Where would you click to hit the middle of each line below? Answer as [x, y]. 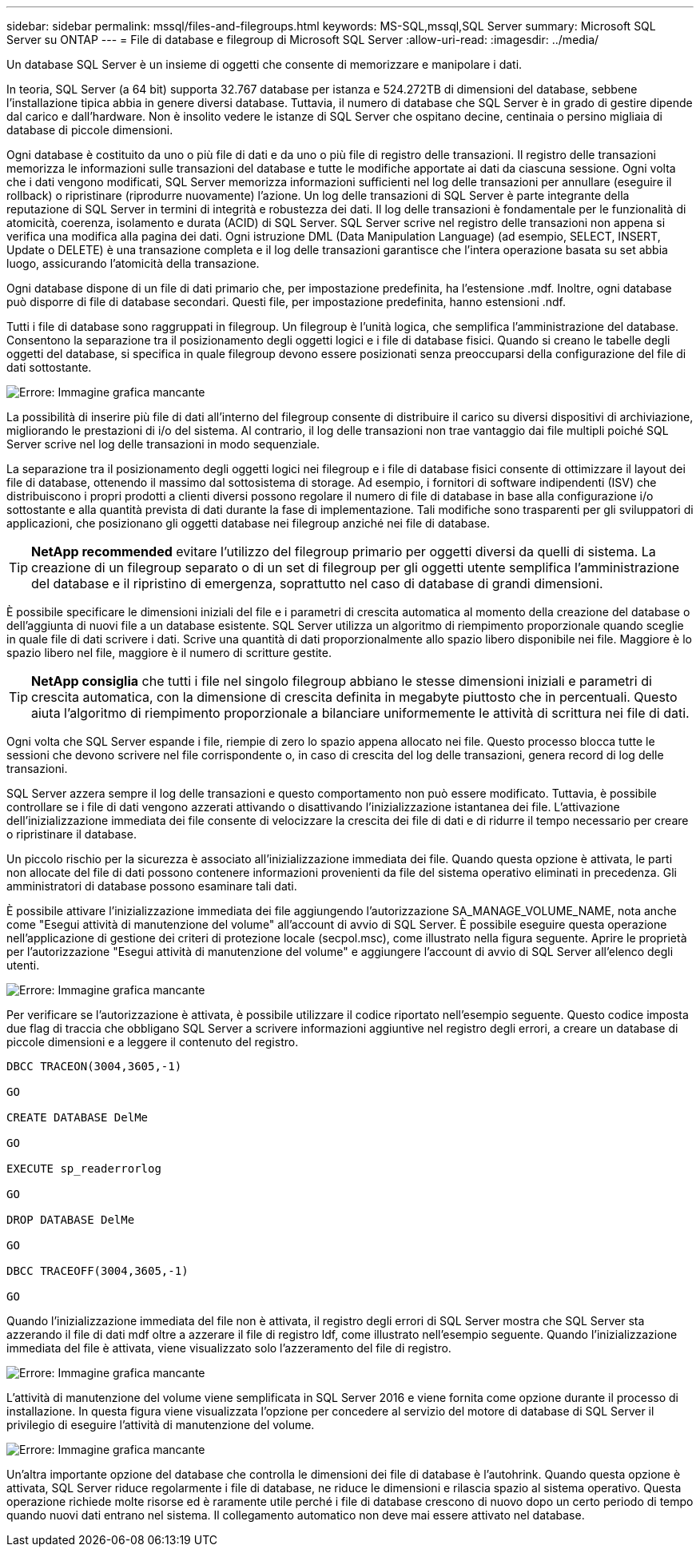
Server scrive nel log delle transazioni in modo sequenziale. [163, 444]
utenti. [23, 965]
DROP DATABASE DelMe [71, 1220]
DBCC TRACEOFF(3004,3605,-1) [97, 1271]
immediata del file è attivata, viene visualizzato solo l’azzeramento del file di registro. [229, 1348]
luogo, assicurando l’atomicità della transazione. [133, 263]
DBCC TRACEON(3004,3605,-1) [94, 1066]
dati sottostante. [49, 367]
